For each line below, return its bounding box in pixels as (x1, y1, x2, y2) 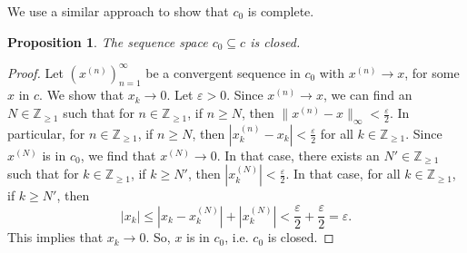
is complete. (247, 2, 314, 20)
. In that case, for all (285, 164, 401, 183)
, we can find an (323, 85, 412, 104)
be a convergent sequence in (145, 63, 301, 82)
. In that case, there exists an (216, 145, 380, 164)
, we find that (80, 145, 156, 164)
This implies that (7, 228, 104, 247)
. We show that (39, 85, 124, 104)
